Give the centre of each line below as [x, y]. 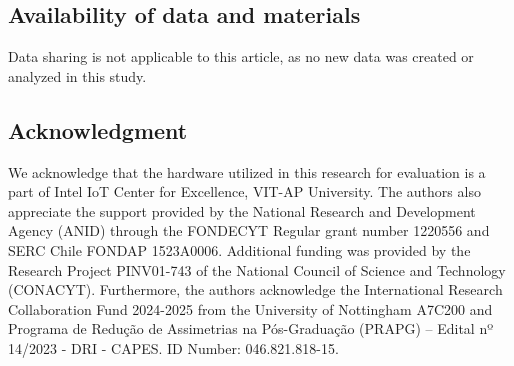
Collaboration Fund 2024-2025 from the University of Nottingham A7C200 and [250, 308]
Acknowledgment [98, 129]
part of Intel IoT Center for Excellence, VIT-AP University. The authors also [244, 191]
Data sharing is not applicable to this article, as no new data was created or [241, 56]
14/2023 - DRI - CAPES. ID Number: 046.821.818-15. [173, 347]
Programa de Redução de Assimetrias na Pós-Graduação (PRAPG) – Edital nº [251, 328]
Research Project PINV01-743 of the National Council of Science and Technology [257, 269]
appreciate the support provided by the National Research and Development [242, 210]
